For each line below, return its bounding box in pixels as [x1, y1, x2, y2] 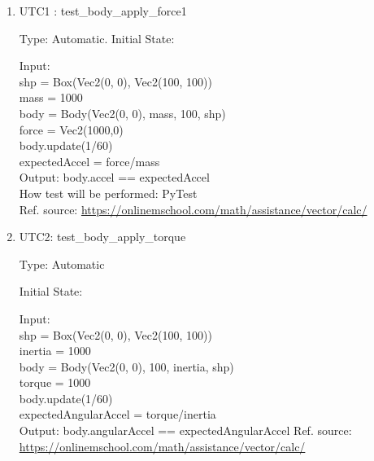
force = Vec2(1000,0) [19, 121, 124, 138]
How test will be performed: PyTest [19, 184, 198, 201]
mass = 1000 [19, 89, 83, 106]
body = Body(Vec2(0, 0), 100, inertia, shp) [19, 358, 234, 375]
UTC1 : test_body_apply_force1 [19, 2, 187, 19]
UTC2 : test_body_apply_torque [19, 228, 186, 245]
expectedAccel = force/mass [19, 152, 160, 169]
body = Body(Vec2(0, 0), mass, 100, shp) [19, 104, 226, 121]
